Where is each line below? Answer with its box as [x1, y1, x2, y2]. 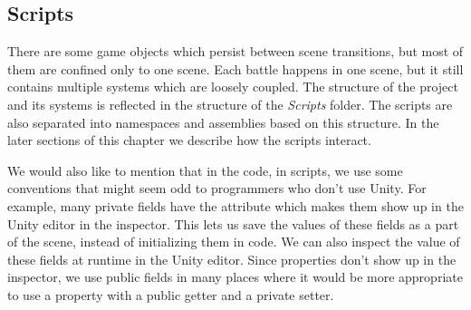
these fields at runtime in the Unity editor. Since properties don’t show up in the [7, 249, 457, 268]
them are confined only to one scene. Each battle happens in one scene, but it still [7, 59, 464, 78]
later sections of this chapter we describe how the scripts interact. [7, 131, 371, 150]
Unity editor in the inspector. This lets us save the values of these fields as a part [7, 214, 459, 233]
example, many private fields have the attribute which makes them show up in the [7, 196, 464, 215]
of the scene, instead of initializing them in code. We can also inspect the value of [7, 232, 460, 251]
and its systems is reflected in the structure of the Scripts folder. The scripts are [7, 94, 453, 113]
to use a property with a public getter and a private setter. [7, 285, 334, 304]
